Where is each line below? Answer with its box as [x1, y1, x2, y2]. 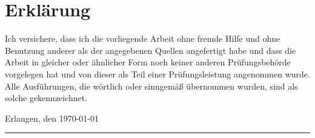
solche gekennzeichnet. [5, 91, 88, 104]
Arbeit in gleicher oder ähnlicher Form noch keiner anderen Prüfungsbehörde [5, 56, 291, 68]
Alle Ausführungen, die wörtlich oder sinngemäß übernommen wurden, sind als [5, 79, 298, 92]
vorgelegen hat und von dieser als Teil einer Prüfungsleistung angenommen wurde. [5, 67, 310, 80]
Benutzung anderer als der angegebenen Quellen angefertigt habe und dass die [5, 44, 296, 56]
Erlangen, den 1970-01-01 [5, 111, 99, 124]
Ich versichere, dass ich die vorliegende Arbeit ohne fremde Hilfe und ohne [5, 32, 280, 45]
